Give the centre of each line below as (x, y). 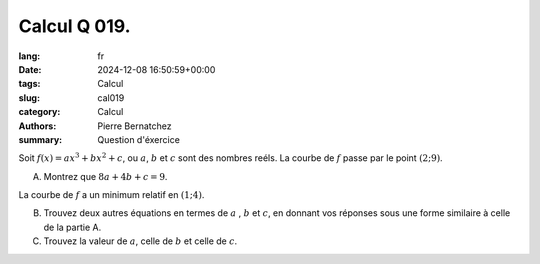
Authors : (37, 126)
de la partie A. (72, 227)
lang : (29, 56)
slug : (29, 97)
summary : (40, 139)
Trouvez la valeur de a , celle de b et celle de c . (140, 241)
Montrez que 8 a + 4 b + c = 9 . (105, 176)
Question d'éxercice (138, 139)
